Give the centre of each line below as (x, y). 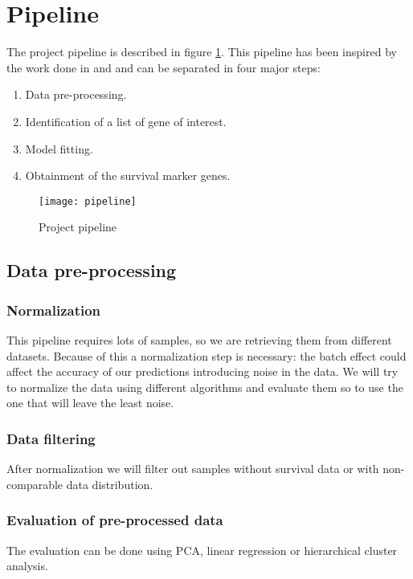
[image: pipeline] (88, 201)
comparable (35, 484)
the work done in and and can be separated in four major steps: (164, 67)
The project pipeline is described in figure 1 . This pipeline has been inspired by (202, 52)
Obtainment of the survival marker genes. (128, 175)
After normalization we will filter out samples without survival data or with (193, 469)
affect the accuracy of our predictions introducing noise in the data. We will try (202, 371)
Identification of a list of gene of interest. (126, 121)
